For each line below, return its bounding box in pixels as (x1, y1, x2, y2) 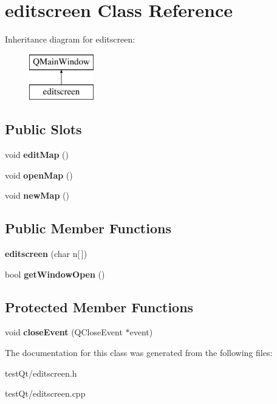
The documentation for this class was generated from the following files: (5, 346, 273, 359)
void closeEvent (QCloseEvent (5, 326, 123, 338)
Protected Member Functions (5, 297, 194, 316)
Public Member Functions (5, 219, 171, 238)
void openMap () (5, 168, 73, 181)
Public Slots (5, 120, 82, 139)
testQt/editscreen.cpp (5, 387, 86, 400)
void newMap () (5, 189, 69, 202)
